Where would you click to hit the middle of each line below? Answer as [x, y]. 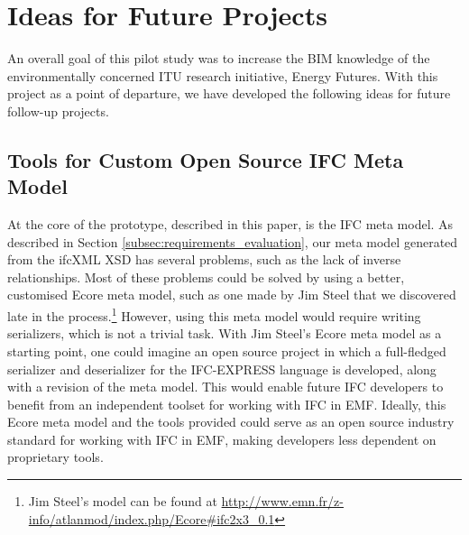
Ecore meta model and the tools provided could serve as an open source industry [231, 422]
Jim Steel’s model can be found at [123, 501]
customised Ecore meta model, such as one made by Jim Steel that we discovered [232, 295]
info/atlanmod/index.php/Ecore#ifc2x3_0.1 [152, 518]
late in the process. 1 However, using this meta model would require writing [214, 314]
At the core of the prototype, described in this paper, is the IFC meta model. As [230, 224]
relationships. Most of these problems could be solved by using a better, [206, 277]
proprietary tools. [55, 457]
